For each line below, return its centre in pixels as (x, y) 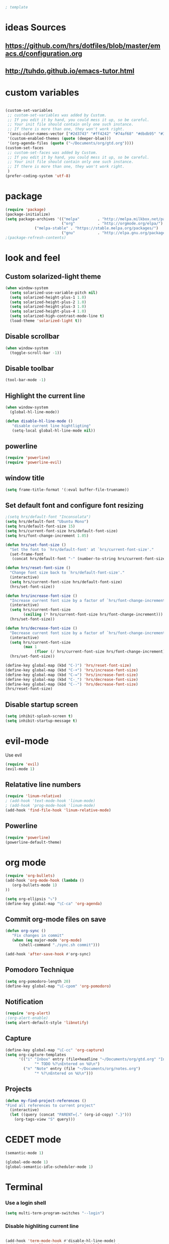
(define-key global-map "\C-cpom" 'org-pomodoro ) (58, 986)
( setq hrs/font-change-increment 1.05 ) (47, 536)
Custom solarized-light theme (53, 276)
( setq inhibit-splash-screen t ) (39, 716)
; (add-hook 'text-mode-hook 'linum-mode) (50, 801)
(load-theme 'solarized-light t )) (46, 321)
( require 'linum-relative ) (33, 796)
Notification (24, 1001)
